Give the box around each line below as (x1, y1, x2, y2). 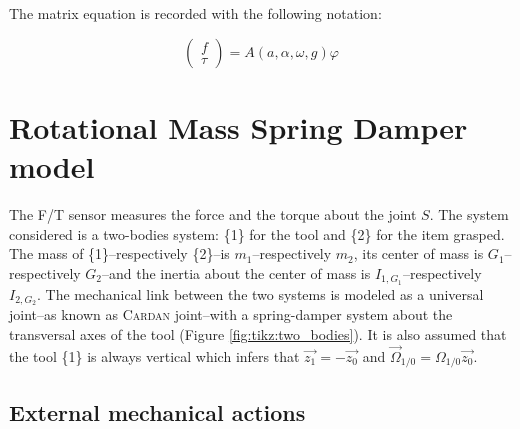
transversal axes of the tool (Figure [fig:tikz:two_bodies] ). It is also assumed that (9, 324, 507, 344)
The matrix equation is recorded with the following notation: (9, 3, 382, 23)
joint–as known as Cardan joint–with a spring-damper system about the (9, 304, 453, 325)
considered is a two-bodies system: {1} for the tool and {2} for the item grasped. (9, 223, 505, 244)
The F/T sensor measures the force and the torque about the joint (9, 203, 417, 224)
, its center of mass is (353, 243, 484, 264)
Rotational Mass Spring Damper (9, 106, 468, 147)
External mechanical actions (9, 396, 306, 427)
